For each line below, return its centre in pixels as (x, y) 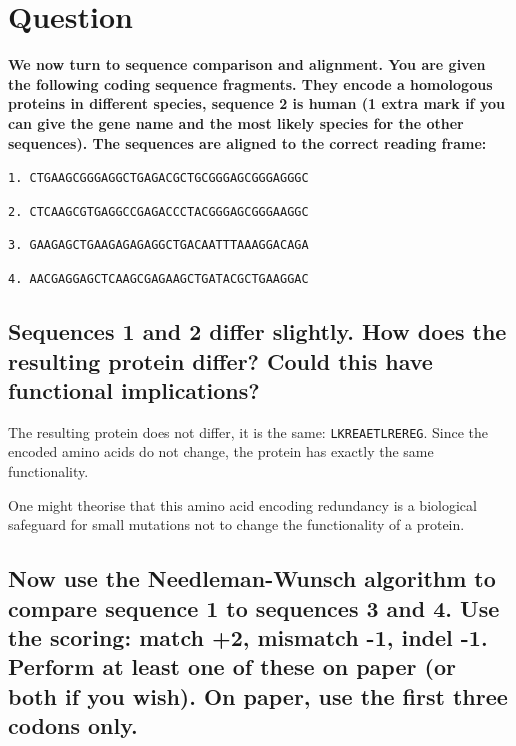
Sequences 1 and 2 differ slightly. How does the (257, 331)
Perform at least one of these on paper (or (232, 666)
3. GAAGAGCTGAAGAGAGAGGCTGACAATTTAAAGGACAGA (158, 245)
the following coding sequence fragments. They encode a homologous (250, 83)
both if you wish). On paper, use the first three (258, 695)
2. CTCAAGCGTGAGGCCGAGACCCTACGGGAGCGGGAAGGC (158, 211)
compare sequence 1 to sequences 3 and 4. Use (254, 607)
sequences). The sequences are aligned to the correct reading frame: (247, 142)
